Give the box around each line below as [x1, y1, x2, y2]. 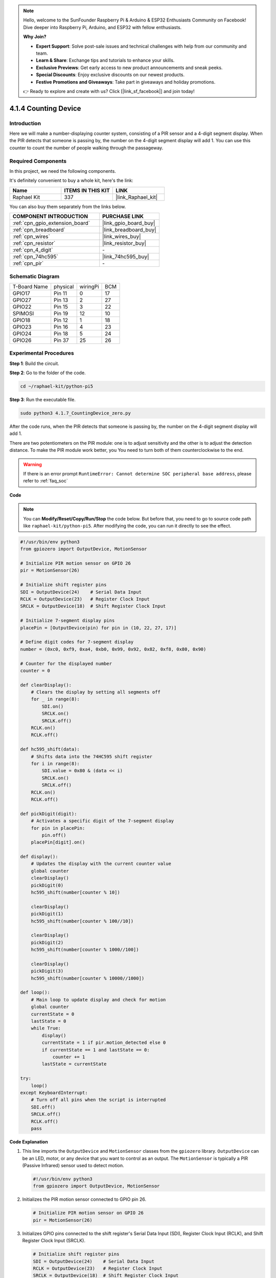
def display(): [20, 854, 58, 860]
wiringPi [79, 283, 99, 290]
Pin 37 [54, 336, 69, 344]
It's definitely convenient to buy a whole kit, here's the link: [9, 177, 133, 184]
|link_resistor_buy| [102, 240, 147, 247]
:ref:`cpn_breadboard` [12, 226, 66, 234]
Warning [23, 461, 42, 467]
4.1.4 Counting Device [9, 104, 81, 112]
